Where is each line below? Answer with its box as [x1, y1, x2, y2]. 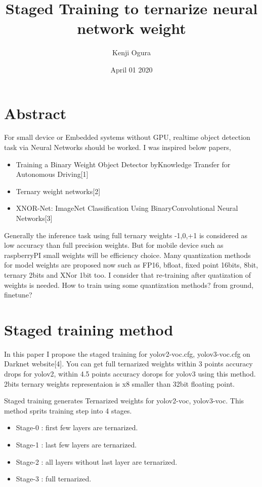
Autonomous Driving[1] [16, 169, 89, 179]
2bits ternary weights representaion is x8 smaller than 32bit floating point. [4, 378, 235, 389]
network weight [77, 18, 186, 39]
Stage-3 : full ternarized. [16, 473, 92, 484]
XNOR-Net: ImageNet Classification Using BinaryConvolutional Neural [16, 203, 238, 213]
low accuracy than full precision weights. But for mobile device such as [4, 240, 224, 250]
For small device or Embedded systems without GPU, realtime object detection [4, 132, 250, 142]
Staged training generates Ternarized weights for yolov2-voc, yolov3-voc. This [4, 395, 244, 406]
